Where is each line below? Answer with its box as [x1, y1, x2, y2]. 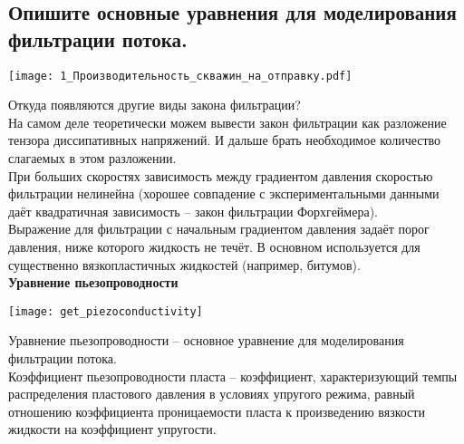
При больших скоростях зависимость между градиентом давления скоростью [8, 166, 433, 185]
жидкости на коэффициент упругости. [8, 420, 217, 439]
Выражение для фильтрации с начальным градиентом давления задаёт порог [8, 219, 430, 238]
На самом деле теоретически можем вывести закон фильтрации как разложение [8, 112, 447, 131]
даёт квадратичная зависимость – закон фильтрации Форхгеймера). [8, 201, 378, 220]
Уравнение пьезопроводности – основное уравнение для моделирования [8, 331, 404, 350]
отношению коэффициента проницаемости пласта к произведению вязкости [8, 401, 425, 420]
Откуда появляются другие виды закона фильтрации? [8, 95, 301, 114]
